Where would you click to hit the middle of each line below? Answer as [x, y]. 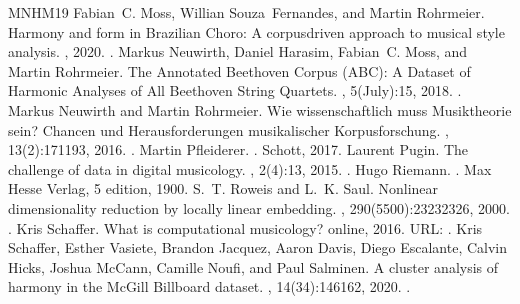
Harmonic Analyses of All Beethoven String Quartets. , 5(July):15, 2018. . [235, 90]
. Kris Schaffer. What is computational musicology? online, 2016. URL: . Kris [245, 227]
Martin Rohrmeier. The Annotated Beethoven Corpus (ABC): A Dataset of [239, 70]
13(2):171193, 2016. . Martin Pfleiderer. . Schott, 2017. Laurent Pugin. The [238, 149]
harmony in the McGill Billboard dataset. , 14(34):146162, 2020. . [209, 286]
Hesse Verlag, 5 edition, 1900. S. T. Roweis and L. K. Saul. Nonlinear [223, 188]
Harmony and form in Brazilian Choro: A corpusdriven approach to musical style [256, 31]
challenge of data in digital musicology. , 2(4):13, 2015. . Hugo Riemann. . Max [250, 168]
